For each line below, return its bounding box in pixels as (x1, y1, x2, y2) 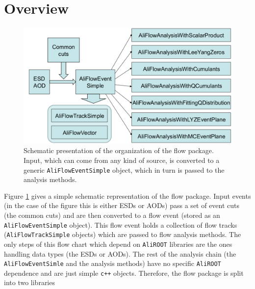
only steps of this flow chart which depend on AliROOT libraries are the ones (4, 238, 232, 249)
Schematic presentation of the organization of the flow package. (24, 145, 214, 156)
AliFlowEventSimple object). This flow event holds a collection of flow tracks (4, 219, 237, 230)
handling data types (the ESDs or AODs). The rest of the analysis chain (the (4, 248, 236, 259)
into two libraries (4, 277, 55, 288)
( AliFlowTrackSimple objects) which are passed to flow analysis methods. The (4, 229, 241, 239)
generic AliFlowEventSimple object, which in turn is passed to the (24, 164, 225, 175)
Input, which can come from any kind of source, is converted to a (24, 155, 220, 165)
